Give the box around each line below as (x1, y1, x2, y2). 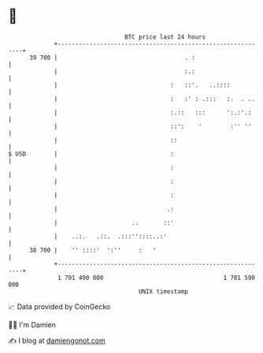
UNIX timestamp (138, 287, 189, 296)
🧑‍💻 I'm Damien (8, 320, 57, 329)
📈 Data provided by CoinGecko (8, 302, 111, 311)
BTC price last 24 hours (124, 33, 206, 41)
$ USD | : (8, 149, 175, 158)
